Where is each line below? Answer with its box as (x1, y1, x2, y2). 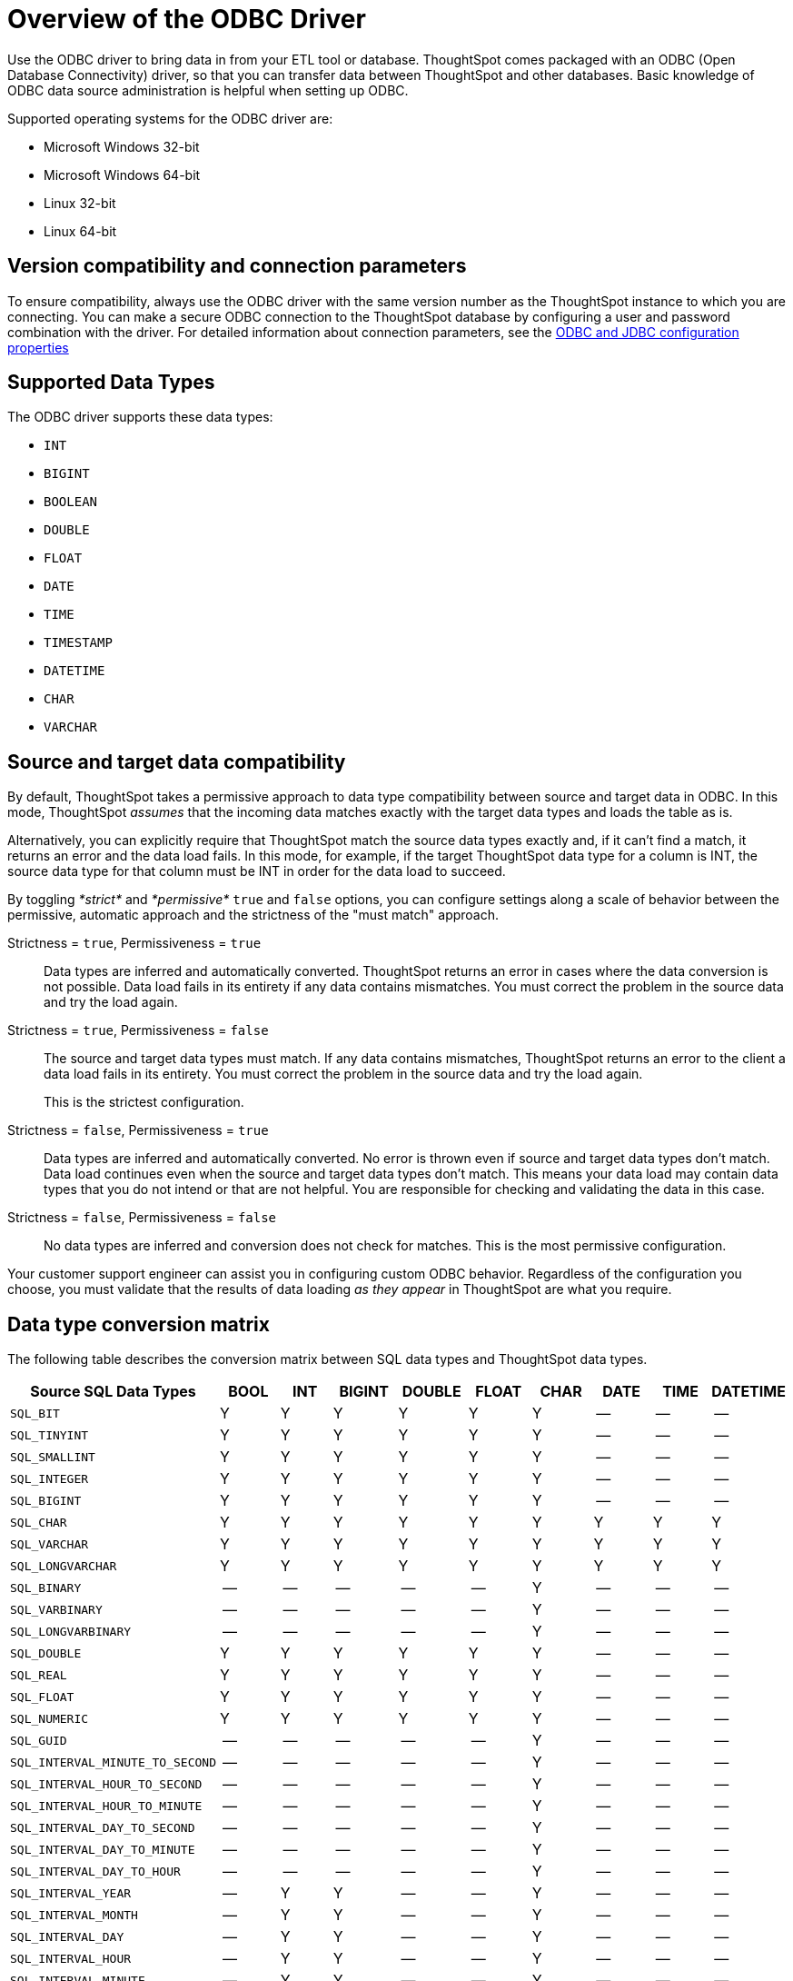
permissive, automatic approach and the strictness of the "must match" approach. (7, 907, 500, 923)
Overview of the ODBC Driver (7, 4, 366, 35)
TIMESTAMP (44, 635, 113, 651)
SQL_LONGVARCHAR (10, 1558, 117, 1573)
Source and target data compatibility (7, 750, 346, 773)
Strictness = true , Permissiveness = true (7, 935, 262, 951)
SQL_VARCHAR (10, 1537, 89, 1551)
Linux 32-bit (44, 194, 116, 211)
